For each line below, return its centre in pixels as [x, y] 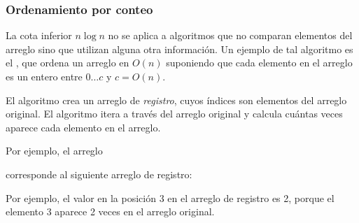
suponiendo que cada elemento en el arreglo [259, 63]
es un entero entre [44, 76]
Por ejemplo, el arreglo [54, 151]
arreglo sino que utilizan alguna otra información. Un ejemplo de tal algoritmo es [179, 49]
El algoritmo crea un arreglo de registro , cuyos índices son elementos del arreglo [176, 100]
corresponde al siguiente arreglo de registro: [99, 174]
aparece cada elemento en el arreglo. [83, 127]
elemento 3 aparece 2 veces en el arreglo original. [110, 211]
